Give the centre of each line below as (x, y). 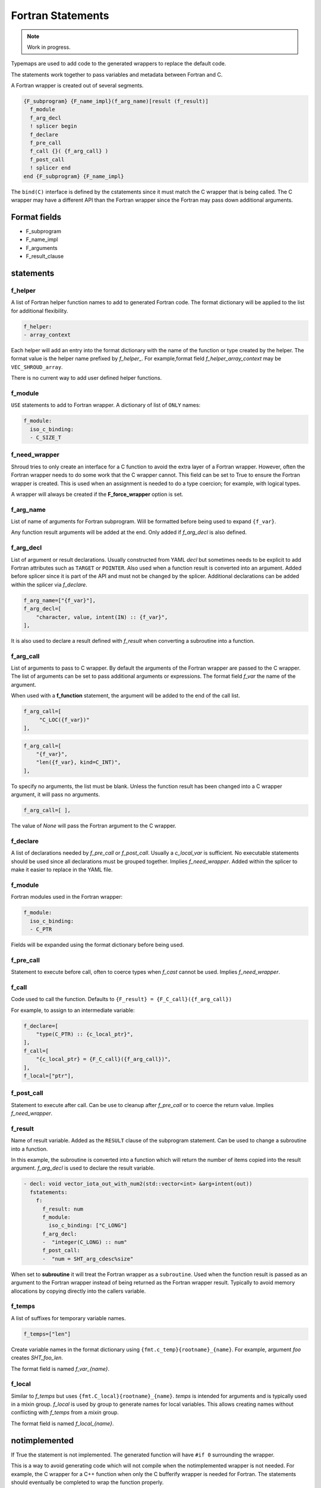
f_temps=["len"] (47, 1334)
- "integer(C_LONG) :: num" (85, 1242)
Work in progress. (49, 47)
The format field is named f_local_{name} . (62, 1423)
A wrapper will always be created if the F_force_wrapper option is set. (97, 494)
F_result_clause (45, 257)
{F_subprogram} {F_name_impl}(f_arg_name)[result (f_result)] (116, 101)
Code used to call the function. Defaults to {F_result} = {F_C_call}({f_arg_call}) (121, 999)
